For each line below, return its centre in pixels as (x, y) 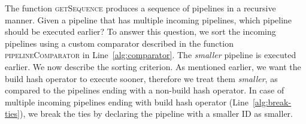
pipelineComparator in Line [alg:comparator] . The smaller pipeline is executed (151, 55)
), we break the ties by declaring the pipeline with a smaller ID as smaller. (156, 114)
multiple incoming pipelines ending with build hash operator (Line (127, 102)
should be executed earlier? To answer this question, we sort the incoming (140, 31)
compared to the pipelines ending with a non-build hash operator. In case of (145, 90)
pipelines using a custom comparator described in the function (119, 43)
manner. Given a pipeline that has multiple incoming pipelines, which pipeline (149, 19)
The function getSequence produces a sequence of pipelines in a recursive (140, 8)
